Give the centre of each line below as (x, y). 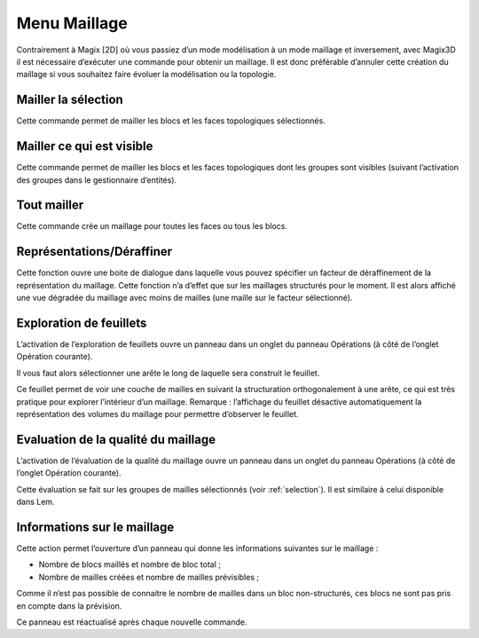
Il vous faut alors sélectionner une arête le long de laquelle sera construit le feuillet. (168, 373)
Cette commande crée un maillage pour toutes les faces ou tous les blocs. (152, 226)
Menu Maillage (72, 23)
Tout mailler (50, 205)
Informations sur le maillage (95, 527)
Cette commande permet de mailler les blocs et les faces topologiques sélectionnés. (171, 121)
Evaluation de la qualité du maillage (116, 439)
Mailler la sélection (70, 100)
